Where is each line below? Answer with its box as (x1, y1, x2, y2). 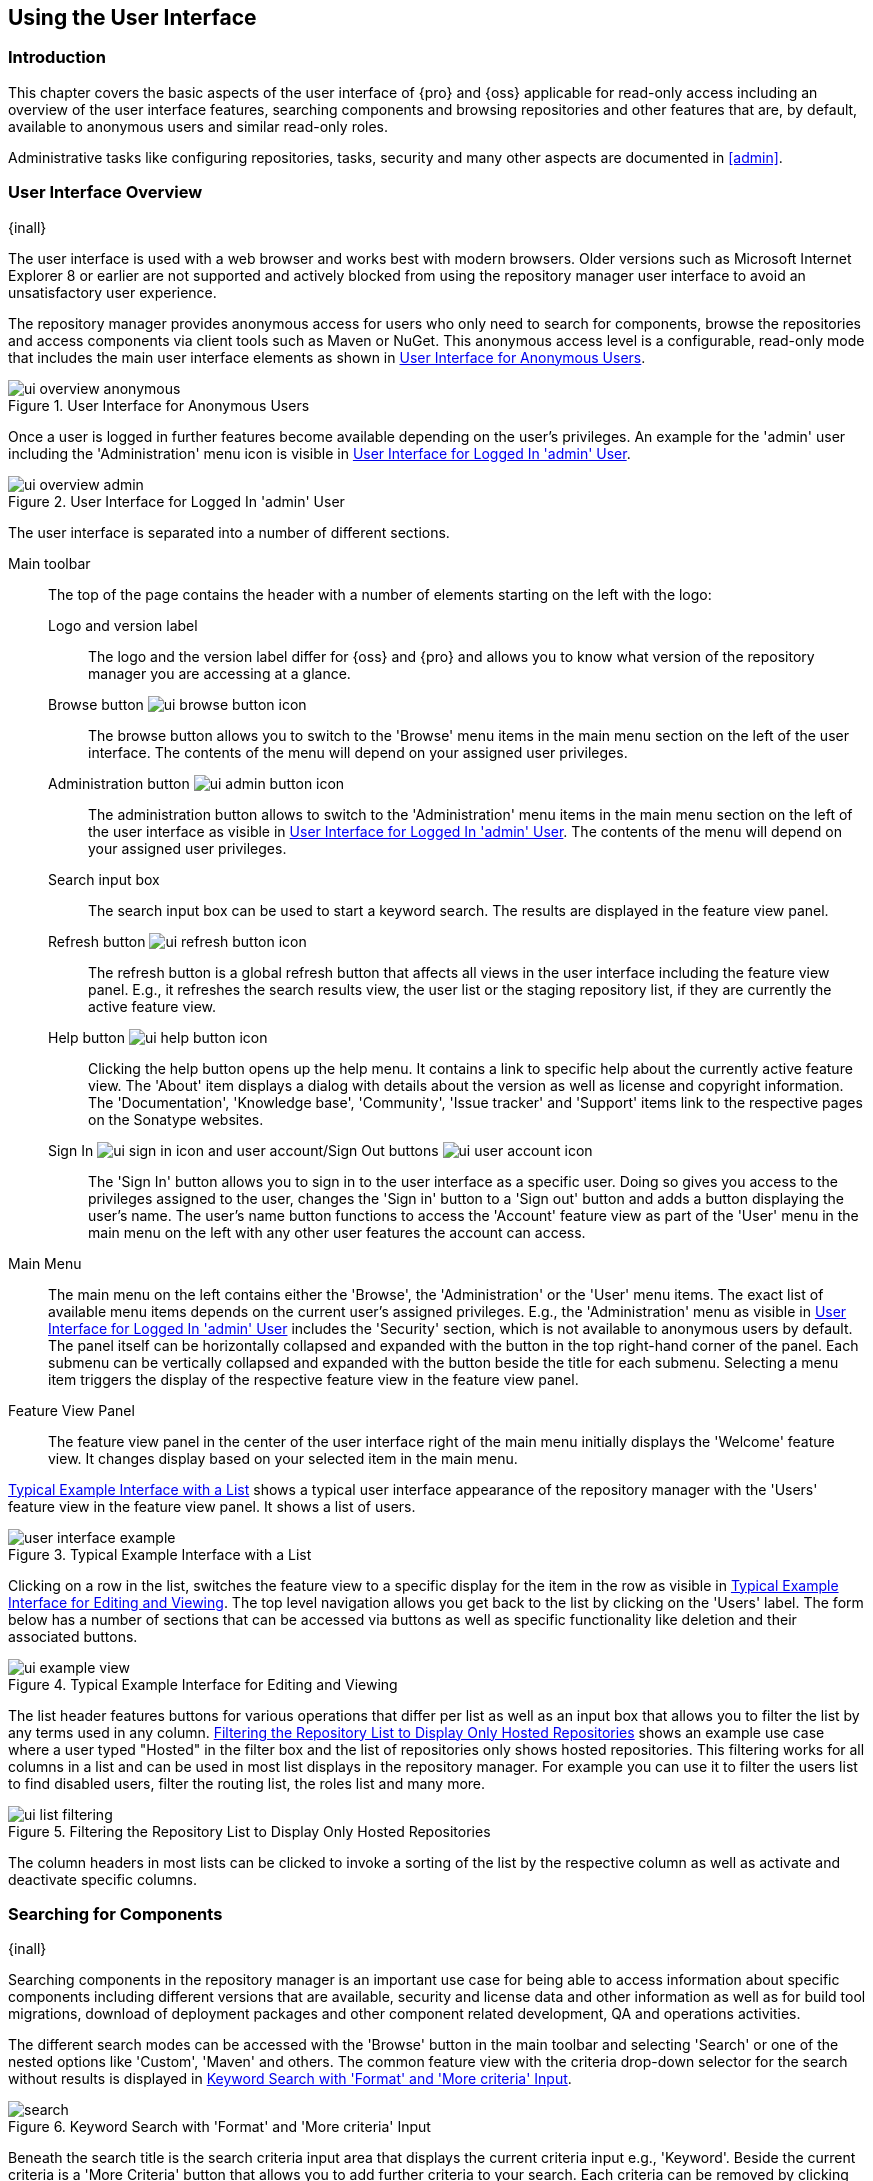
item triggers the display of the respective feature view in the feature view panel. (48, 1370, 579, 1388)
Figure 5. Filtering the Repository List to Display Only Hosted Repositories (8, 1822, 491, 1840)
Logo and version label (48, 616, 198, 634)
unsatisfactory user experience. (8, 283, 217, 301)
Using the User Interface (8, 5, 257, 30)
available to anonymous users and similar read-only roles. (8, 117, 389, 135)
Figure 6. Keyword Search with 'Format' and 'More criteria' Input (8, 2118, 431, 2136)
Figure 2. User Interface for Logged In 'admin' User (8, 492, 345, 510)
